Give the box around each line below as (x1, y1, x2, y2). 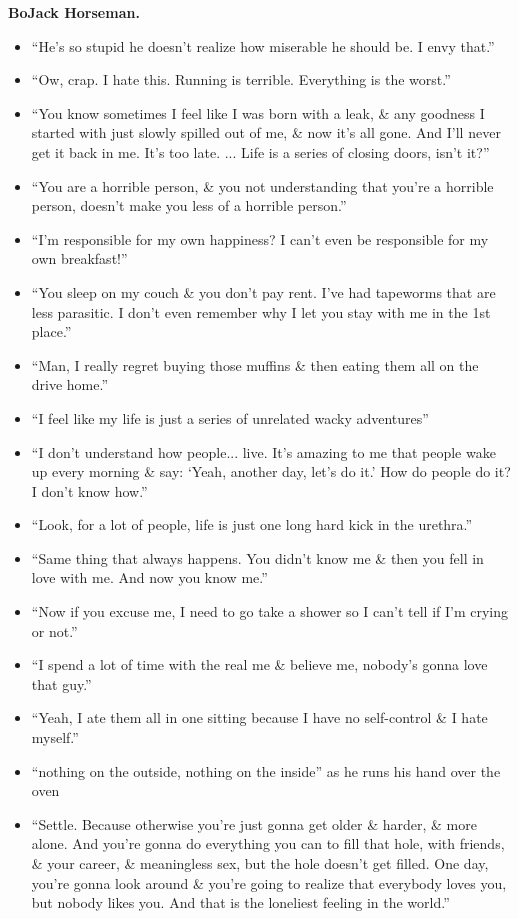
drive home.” (31, 374, 109, 395)
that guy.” (31, 673, 92, 694)
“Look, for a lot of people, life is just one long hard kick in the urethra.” (31, 514, 473, 535)
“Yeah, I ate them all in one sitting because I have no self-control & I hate (31, 707, 488, 728)
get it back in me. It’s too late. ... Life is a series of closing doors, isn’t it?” (31, 141, 490, 162)
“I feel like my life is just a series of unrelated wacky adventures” (31, 407, 429, 428)
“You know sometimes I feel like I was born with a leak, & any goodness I (31, 102, 485, 123)
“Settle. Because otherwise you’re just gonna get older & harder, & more (31, 813, 477, 834)
